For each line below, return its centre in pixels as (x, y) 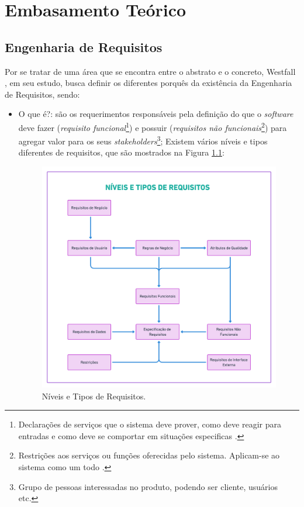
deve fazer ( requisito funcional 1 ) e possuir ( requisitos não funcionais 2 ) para (153, 126)
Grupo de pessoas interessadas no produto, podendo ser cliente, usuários (148, 486)
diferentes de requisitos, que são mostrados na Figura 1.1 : (121, 152)
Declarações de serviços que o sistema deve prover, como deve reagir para (150, 424)
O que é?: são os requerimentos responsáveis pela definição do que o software (156, 114)
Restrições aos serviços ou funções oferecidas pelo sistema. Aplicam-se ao (149, 455)
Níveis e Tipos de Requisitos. (94, 396)
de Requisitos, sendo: (42, 94)
